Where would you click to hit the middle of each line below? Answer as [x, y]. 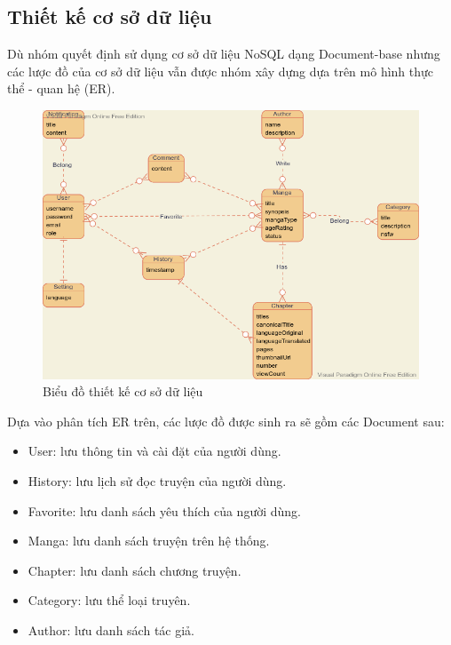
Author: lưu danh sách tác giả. [111, 629]
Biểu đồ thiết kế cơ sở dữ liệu [123, 391]
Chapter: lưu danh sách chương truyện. [135, 570]
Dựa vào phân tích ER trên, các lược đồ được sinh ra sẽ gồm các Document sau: [226, 421]
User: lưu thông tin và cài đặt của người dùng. [154, 451]
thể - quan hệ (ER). [61, 88]
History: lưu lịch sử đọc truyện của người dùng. [157, 480]
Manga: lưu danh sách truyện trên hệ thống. [149, 541]
